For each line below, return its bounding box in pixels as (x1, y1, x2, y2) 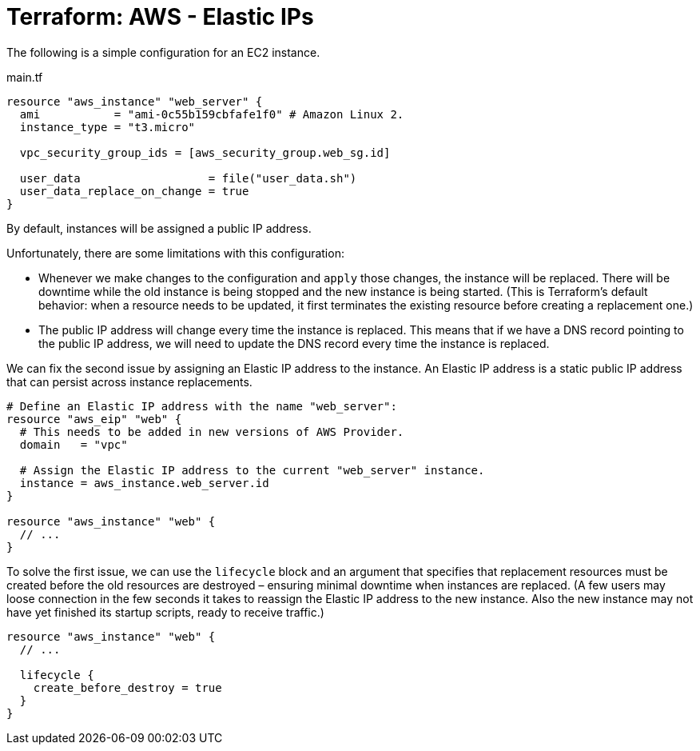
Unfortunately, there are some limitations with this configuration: (6, 246, 344, 260)
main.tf (6, 70, 43, 84)
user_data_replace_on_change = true (19, 184, 249, 198)
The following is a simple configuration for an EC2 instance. (6, 45, 320, 59)
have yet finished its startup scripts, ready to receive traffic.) (6, 605, 324, 619)
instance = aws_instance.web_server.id (19, 476, 269, 489)
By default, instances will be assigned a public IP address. (6, 221, 312, 235)
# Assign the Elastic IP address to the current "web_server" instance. (19, 463, 485, 477)
